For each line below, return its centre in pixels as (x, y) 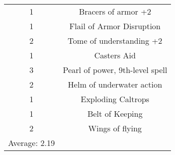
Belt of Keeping (115, 113)
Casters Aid (115, 55)
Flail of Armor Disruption (115, 26)
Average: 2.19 (31, 143)
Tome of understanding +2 (115, 41)
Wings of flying (115, 128)
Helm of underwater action (115, 84)
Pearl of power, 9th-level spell (115, 70)
